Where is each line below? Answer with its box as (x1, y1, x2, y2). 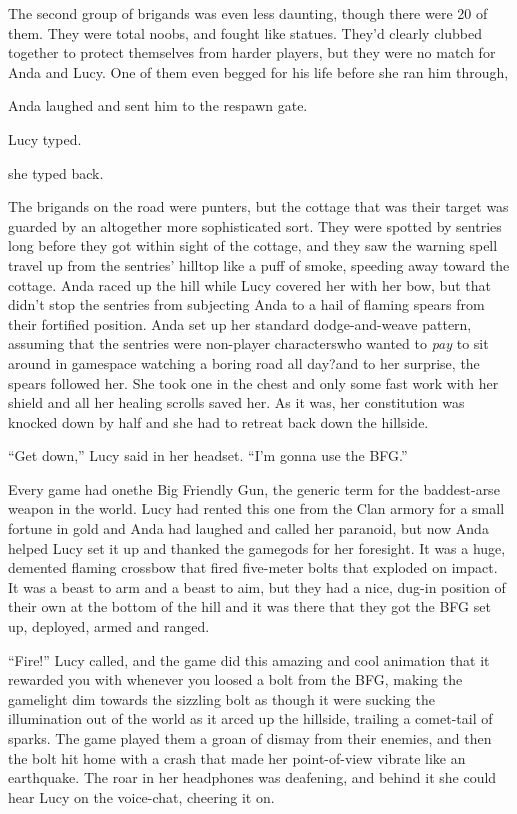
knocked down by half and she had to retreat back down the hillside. (8, 411, 429, 432)
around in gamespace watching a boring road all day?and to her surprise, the (8, 352, 480, 373)
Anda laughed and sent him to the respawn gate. (8, 95, 308, 116)
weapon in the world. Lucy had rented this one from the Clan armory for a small (8, 498, 505, 519)
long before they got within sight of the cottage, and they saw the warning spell (8, 235, 498, 256)
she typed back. (8, 162, 104, 183)
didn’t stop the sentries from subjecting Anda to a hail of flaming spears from (8, 294, 485, 315)
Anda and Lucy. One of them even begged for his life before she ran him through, (8, 61, 509, 82)
